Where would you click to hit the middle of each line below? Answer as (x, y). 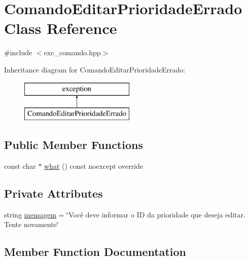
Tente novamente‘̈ (31, 224)
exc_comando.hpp (72, 52)
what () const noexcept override (94, 165)
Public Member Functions (74, 145)
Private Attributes (54, 193)
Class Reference (61, 28)
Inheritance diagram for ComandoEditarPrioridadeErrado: (95, 69)
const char (20, 165)
